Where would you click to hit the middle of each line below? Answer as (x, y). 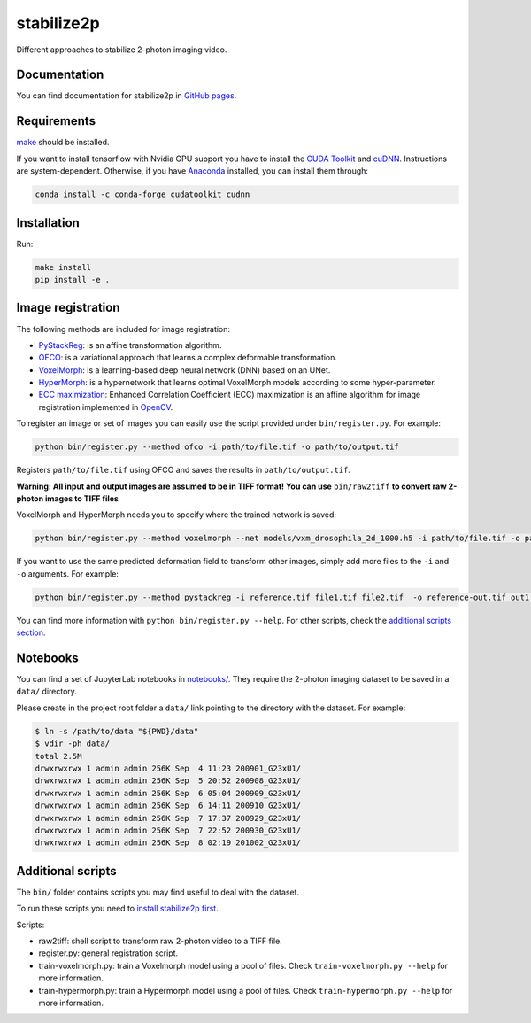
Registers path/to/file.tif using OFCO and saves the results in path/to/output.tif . (184, 470)
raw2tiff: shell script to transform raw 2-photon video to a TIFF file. (160, 941)
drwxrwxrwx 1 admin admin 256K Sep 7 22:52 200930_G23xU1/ (168, 830)
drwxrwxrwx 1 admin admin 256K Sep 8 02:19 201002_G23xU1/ (168, 843)
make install (63, 267)
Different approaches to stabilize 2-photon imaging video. (122, 50)
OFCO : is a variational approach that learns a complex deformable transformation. (188, 358)
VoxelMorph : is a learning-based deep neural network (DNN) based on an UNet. (185, 370)
